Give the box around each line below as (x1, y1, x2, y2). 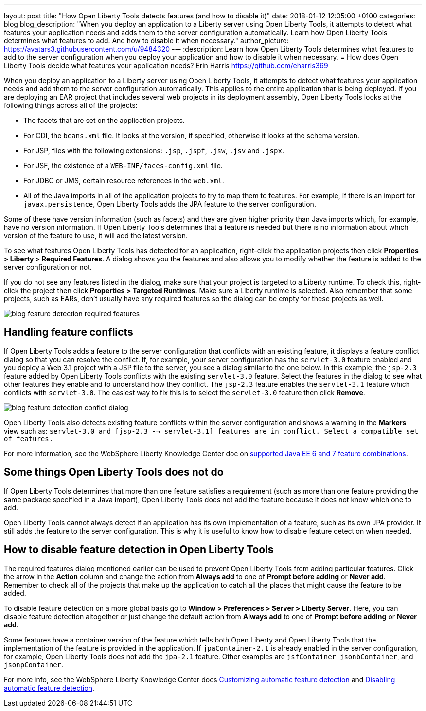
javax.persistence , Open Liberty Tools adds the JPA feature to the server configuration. (23, 200, 316, 208)
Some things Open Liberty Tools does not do (4, 466, 224, 479)
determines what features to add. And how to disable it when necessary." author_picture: (4, 36, 289, 45)
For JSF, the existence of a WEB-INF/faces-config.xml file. (23, 161, 223, 170)
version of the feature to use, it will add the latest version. (4, 231, 188, 240)
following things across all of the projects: (4, 101, 138, 109)
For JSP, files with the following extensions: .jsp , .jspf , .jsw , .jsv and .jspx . (23, 146, 284, 155)
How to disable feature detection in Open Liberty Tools (4, 543, 274, 556)
